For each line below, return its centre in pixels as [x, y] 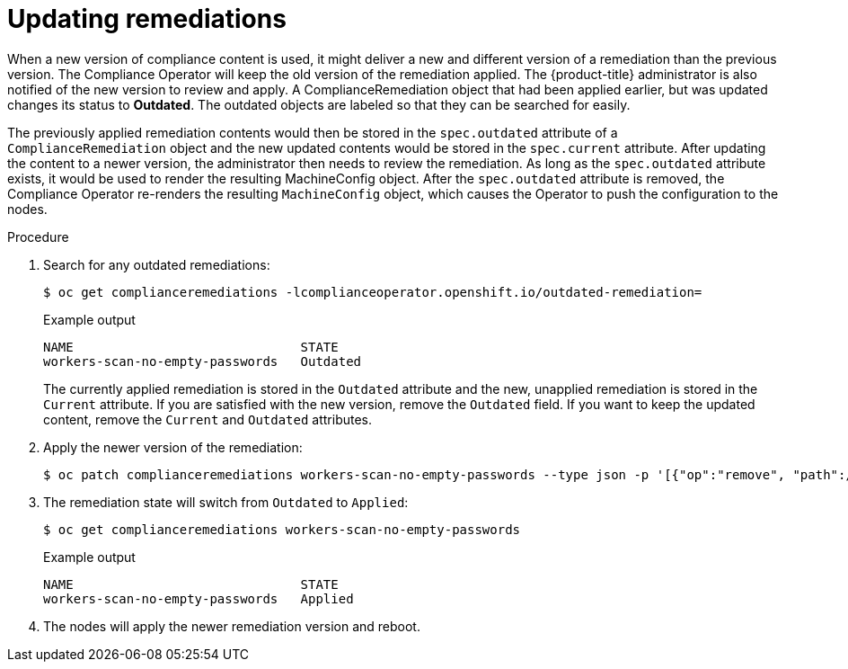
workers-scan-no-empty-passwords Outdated [203, 361]
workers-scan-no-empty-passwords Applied [199, 598]
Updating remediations [147, 19]
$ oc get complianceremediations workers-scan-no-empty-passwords [282, 529]
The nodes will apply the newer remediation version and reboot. [232, 626]
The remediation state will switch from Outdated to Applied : [226, 502]
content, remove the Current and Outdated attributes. [208, 419]
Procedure [38, 236]
